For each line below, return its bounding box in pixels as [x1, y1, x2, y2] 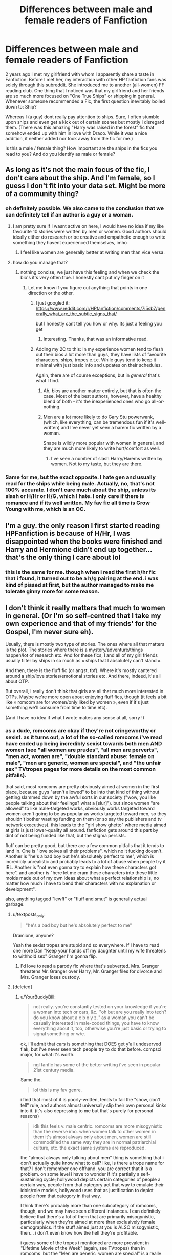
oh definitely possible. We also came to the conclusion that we [5, 205, 164, 212]
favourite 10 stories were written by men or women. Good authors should [12, 228, 167, 234]
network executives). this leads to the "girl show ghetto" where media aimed [5, 821, 166, 828]
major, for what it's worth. [20, 1051, 75, 1057]
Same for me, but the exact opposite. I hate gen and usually [5, 473, 156, 481]
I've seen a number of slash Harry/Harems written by [51, 455, 163, 461]
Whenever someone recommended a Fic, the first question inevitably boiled [5, 98, 165, 104]
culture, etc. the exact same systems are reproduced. [33, 1144, 146, 1151]
